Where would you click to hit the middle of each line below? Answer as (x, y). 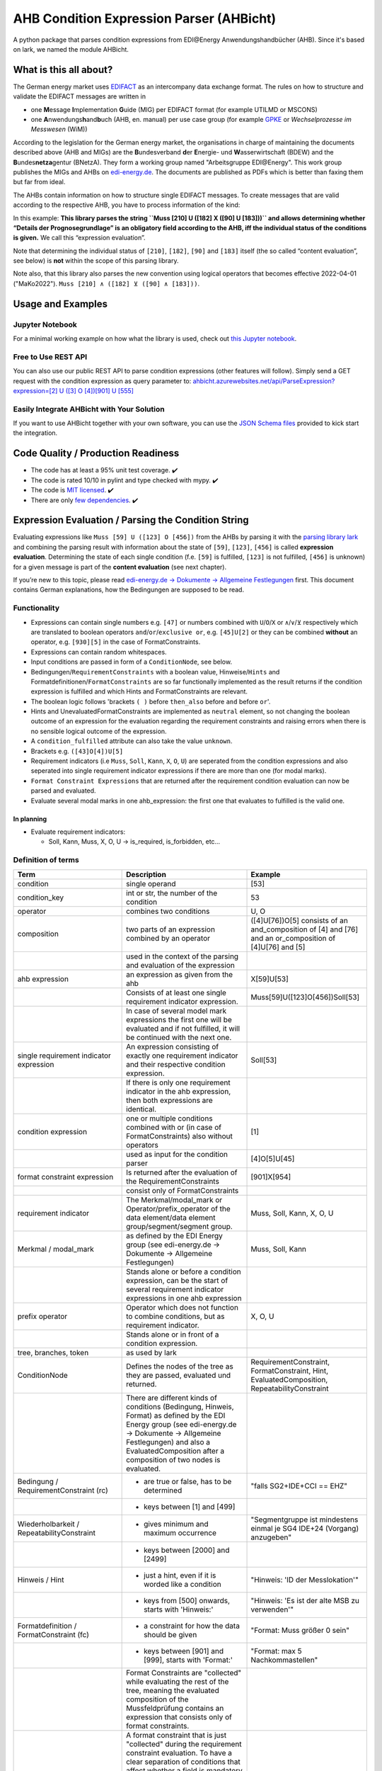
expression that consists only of (179, 1716)
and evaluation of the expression (180, 965)
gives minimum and (176, 1524)
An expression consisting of (173, 1046)
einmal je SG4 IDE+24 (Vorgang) (305, 1528)
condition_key (41, 898)
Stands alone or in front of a (173, 1334)
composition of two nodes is (173, 1459)
